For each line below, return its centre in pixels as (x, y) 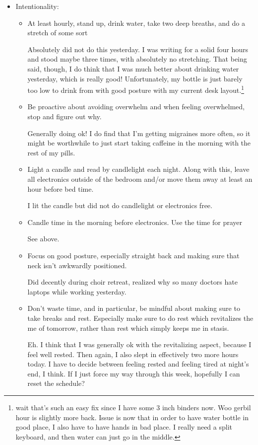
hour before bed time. (61, 188)
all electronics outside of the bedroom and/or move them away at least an (140, 179)
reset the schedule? (56, 383)
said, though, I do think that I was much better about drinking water (133, 68)
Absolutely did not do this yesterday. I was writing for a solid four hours (138, 49)
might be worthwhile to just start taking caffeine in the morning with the (139, 143)
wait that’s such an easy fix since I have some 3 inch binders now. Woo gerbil (133, 408)
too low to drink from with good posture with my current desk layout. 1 (136, 89)
